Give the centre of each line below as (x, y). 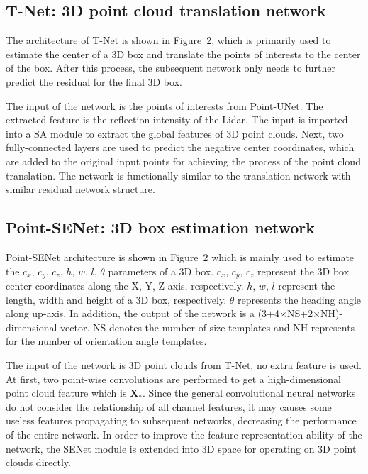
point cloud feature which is (66, 393)
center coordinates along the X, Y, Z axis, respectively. (125, 285)
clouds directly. (38, 462)
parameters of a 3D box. (161, 271)
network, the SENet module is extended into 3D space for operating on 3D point (181, 448)
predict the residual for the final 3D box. (94, 81)
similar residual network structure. (80, 189)
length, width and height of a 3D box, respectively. (116, 299)
